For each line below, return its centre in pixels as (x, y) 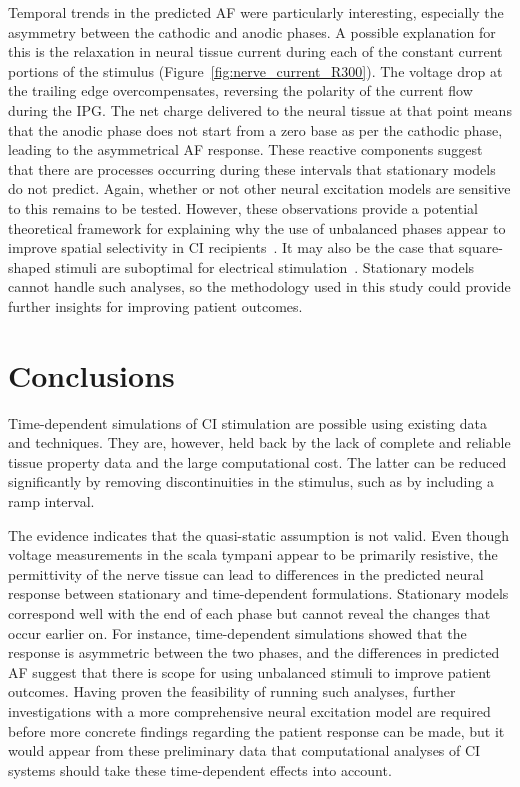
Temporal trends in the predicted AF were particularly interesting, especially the (256, 12)
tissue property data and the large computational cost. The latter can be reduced (257, 461)
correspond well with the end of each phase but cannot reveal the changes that (249, 612)
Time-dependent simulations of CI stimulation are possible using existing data (247, 422)
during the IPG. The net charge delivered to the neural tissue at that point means (260, 109)
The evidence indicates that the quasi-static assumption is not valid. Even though (259, 534)
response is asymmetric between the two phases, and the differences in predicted (254, 652)
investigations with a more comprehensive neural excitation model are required (249, 710)
